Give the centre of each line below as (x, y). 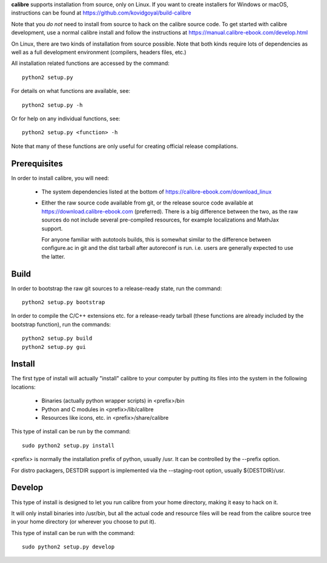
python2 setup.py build (57, 339)
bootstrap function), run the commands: (61, 324)
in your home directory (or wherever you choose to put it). (84, 522)
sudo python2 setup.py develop (68, 547)
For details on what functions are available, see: (71, 91)
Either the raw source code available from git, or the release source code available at (147, 203)
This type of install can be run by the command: (71, 431)
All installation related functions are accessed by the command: (90, 63)
